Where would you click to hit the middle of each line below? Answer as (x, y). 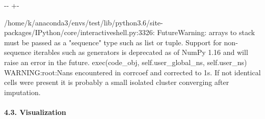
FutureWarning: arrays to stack (206, 32)
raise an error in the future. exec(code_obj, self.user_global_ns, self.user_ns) (126, 62)
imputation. (22, 92)
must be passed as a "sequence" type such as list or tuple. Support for (113, 42)
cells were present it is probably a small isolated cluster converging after (117, 82)
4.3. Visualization (35, 112)
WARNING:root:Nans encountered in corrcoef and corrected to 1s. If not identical (132, 72)
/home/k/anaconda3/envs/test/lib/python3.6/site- (84, 22)
